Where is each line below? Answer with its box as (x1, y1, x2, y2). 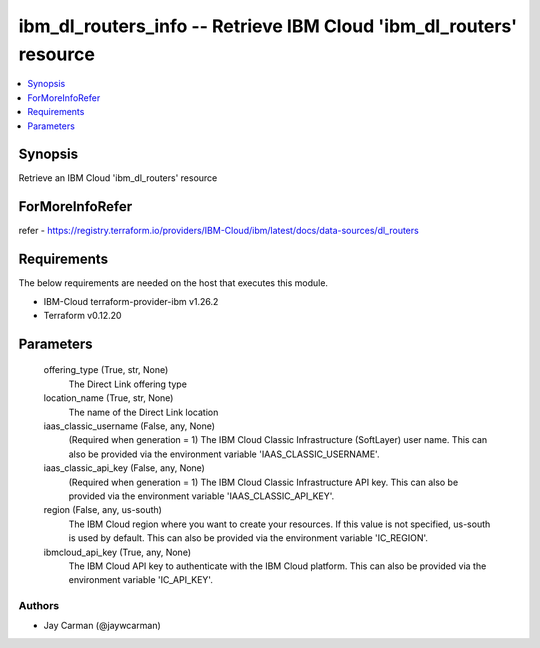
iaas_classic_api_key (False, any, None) (43, 462, 205, 474)
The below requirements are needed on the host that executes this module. (18, 277, 329, 289)
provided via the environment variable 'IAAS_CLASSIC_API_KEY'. (68, 490, 335, 502)
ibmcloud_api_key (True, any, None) (43, 546, 192, 558)
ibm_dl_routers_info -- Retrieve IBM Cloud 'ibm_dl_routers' (18, 15, 518, 37)
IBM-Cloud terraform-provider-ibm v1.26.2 (43, 295, 219, 307)
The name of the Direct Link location (68, 406, 219, 418)
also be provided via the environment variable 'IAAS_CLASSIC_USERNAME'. (68, 448, 380, 460)
